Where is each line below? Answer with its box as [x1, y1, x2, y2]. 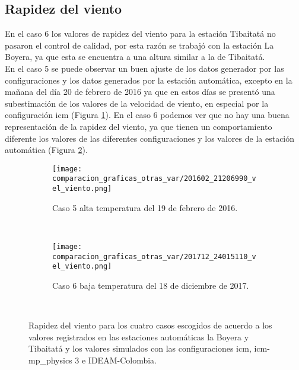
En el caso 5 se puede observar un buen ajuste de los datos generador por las [5, 62, 284, 74]
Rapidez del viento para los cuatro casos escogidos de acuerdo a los [28, 319, 272, 331]
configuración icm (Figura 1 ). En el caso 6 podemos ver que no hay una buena [5, 109, 290, 121]
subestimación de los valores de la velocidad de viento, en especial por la [5, 97, 269, 109]
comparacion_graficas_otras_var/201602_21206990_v [52, 174, 256, 183]
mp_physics [28, 353, 72, 366]
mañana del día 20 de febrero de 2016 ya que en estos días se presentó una [5, 85, 275, 98]
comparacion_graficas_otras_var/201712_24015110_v [52, 252, 256, 261]
